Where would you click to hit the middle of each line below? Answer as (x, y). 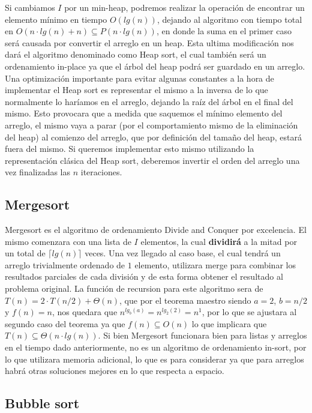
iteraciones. (101, 172)
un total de (25, 253)
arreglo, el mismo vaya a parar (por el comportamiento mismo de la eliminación (151, 125)
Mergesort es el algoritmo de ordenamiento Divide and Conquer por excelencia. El (156, 230)
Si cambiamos (30, 7)
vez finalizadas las (38, 172)
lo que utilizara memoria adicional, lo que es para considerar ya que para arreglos (154, 359)
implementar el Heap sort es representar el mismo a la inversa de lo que (136, 90)
